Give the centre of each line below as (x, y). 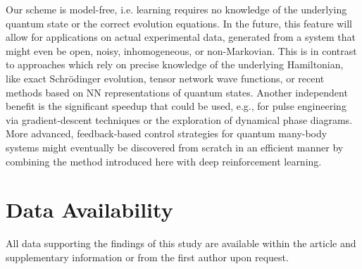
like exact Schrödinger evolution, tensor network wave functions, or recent (165, 78)
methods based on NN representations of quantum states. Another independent (177, 92)
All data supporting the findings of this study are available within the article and (181, 243)
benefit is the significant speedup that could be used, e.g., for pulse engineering (176, 106)
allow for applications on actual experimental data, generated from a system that (181, 37)
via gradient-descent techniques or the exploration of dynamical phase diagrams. (179, 119)
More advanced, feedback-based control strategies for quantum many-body (167, 133)
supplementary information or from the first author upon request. (147, 257)
